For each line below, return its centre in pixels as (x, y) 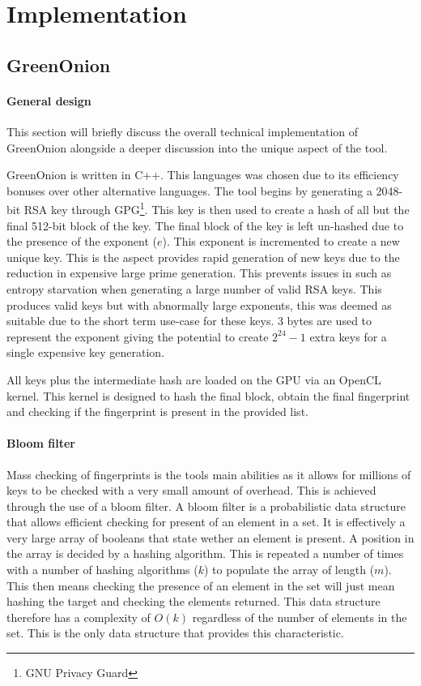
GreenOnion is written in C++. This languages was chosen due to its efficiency (203, 175)
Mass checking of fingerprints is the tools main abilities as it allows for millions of (209, 474)
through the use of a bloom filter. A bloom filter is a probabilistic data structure (206, 506)
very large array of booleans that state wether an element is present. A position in (210, 537)
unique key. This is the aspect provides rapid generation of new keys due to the (203, 257)
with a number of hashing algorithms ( (102, 570)
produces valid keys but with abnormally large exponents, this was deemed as (199, 304)
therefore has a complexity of (79, 617)
